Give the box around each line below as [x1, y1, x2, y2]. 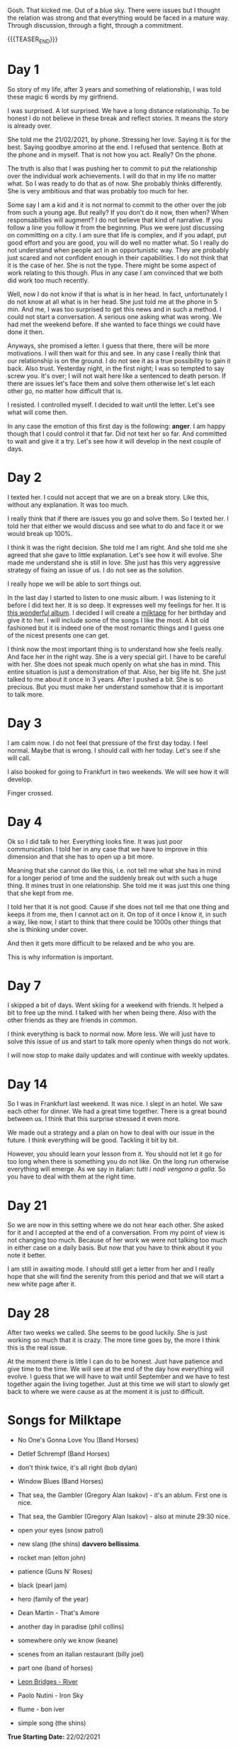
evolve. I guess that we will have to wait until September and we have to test [7, 1372, 230, 1381]
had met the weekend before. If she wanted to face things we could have [7, 320, 221, 328]
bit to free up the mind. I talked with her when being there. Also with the [7, 1009, 217, 1017]
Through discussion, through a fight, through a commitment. [7, 21, 183, 29]
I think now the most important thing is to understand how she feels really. [7, 645, 224, 653]
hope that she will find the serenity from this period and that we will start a [7, 1272, 225, 1281]
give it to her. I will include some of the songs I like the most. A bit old [7, 616, 209, 624]
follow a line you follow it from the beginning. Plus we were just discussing [7, 223, 225, 232]
